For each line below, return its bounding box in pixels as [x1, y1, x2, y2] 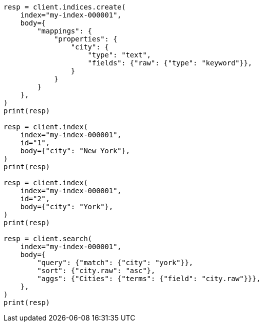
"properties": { [54, 35, 117, 43]
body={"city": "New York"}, [20, 147, 130, 155]
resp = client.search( [3, 235, 92, 243]
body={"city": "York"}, [20, 203, 113, 211]
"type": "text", [87, 51, 151, 59]
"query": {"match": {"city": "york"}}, [37, 259, 193, 267]
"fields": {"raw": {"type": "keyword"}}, [87, 59, 252, 67]
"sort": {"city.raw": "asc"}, [37, 267, 155, 275]
